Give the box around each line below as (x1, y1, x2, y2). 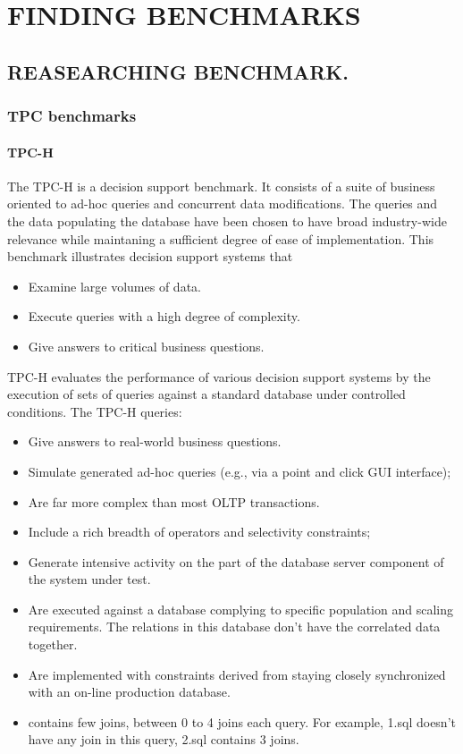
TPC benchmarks (7, 105, 137, 127)
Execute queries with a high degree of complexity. (28, 307, 300, 326)
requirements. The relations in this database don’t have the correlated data (28, 617, 441, 636)
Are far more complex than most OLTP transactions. (28, 492, 320, 511)
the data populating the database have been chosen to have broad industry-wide (7, 211, 447, 230)
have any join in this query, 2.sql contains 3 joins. (28, 730, 299, 749)
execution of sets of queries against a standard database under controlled (7, 385, 406, 403)
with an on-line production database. (28, 682, 231, 701)
